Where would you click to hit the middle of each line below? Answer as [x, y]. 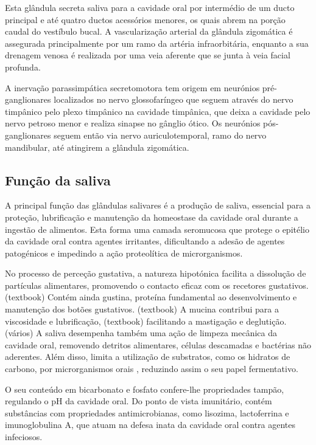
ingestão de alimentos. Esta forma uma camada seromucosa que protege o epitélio [157, 229]
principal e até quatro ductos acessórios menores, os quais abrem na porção [145, 19]
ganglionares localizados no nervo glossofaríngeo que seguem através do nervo [149, 99]
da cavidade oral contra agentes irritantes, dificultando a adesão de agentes [145, 241]
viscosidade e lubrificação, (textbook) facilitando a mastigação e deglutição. [146, 321]
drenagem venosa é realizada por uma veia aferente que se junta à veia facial [148, 55]
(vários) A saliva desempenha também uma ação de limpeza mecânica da [141, 333]
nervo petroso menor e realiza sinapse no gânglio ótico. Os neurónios [133, 123]
